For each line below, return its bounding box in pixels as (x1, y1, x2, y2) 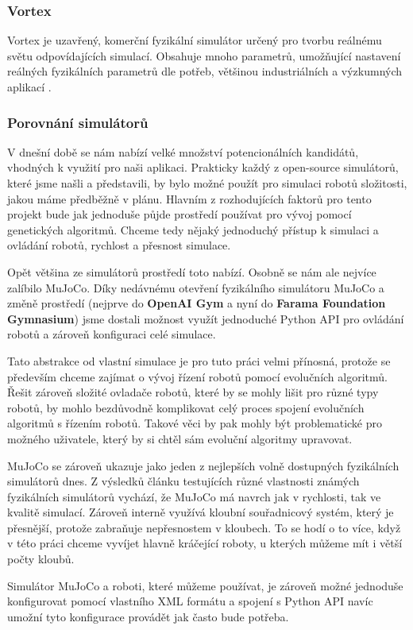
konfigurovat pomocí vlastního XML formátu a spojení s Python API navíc (7, 593, 373, 609)
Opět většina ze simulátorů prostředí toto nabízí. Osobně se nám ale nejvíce (7, 263, 376, 280)
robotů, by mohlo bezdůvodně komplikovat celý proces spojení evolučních (7, 399, 365, 415)
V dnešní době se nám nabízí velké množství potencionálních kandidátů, (7, 143, 359, 160)
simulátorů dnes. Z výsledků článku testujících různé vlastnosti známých (7, 473, 360, 489)
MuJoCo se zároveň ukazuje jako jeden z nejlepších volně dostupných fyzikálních (7, 457, 399, 473)
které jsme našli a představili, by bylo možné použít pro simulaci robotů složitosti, (7, 175, 407, 191)
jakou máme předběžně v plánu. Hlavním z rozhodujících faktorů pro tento (7, 190, 372, 207)
